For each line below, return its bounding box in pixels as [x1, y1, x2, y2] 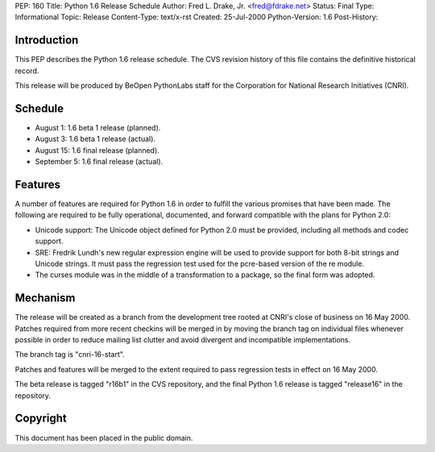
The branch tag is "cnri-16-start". [14, 350, 125, 359]
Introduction [14, 33, 79, 48]
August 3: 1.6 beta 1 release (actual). [35, 134, 156, 144]
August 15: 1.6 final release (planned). [35, 145, 160, 155]
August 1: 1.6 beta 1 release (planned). [35, 122, 161, 132]
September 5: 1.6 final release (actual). [35, 157, 164, 167]
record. [14, 65, 39, 76]
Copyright [14, 412, 68, 425]
